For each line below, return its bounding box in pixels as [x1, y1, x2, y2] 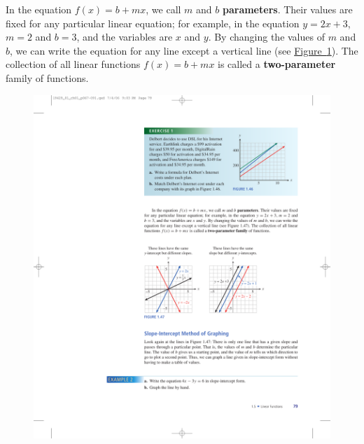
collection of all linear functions [6, 57, 141, 71]
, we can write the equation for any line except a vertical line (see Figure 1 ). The [10, 43, 358, 57]
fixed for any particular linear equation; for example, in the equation [6, 15, 300, 30]
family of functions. [6, 70, 89, 85]
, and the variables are [76, 29, 173, 44]
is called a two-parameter [218, 57, 336, 71]
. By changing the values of [208, 29, 325, 44]
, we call [146, 2, 181, 16]
